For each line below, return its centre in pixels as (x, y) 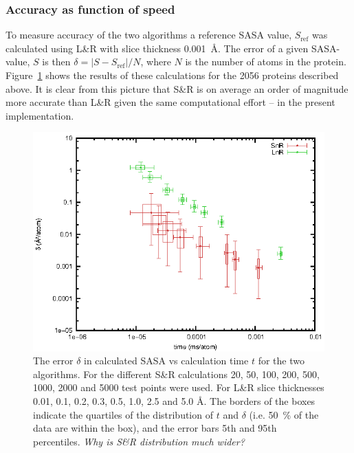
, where (156, 62)
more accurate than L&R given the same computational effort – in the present (170, 102)
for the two (281, 361)
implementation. (40, 115)
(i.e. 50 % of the (284, 414)
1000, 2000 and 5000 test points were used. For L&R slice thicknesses (179, 387)
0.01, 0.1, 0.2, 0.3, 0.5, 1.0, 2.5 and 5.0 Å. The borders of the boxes (174, 400)
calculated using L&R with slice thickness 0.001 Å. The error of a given (157, 48)
